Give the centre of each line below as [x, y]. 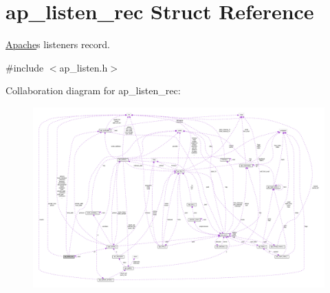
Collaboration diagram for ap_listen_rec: [93, 90]
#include [25, 67]
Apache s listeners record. [58, 44]
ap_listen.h [84, 67]
